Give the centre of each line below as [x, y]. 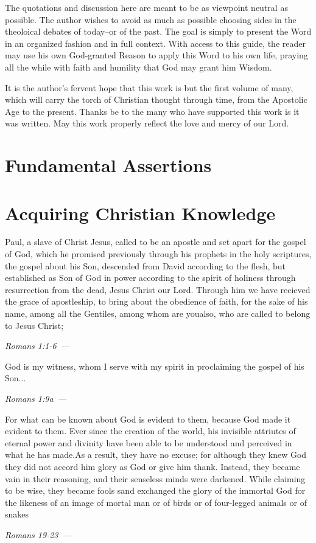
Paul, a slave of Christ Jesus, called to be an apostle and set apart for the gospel [156, 242]
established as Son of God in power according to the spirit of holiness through [150, 278]
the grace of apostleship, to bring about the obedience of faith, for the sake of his [156, 301]
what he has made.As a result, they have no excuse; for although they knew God [156, 455]
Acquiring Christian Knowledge [140, 213]
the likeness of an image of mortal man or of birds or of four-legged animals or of [156, 502]
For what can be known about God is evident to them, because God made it [148, 419]
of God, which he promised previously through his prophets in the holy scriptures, [158, 254]
